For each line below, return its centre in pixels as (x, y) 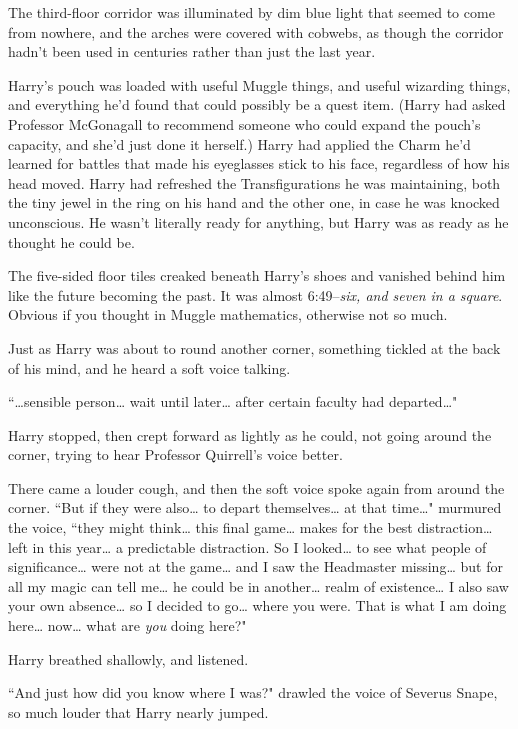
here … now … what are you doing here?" (127, 625)
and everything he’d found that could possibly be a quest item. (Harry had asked (257, 104)
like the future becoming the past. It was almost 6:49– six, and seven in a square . (255, 294)
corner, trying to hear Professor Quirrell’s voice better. (175, 454)
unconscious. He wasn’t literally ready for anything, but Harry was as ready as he (258, 221)
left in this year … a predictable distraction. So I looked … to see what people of (247, 546)
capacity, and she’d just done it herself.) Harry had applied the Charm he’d (239, 143)
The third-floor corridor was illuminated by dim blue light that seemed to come (251, 12)
